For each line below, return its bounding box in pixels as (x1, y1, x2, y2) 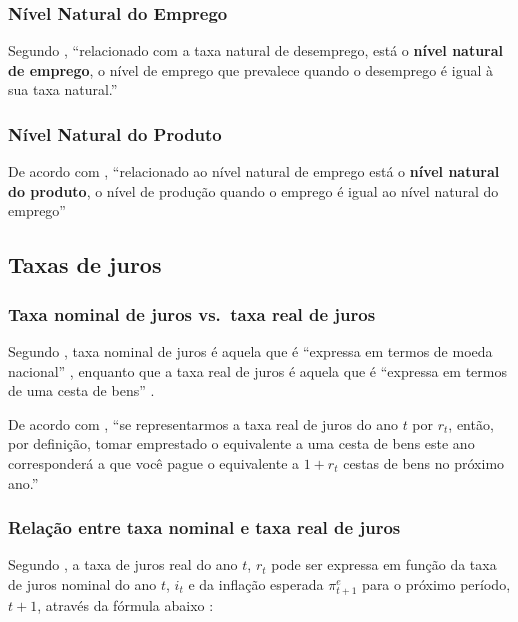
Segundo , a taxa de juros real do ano (8, 554, 238, 575)
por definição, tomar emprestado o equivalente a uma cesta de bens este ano (8, 433, 475, 454)
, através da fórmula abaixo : (37, 595, 214, 616)
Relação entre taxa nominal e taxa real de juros (8, 515, 401, 540)
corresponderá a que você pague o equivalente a (8, 452, 300, 473)
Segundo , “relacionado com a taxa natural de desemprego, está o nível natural (8, 40, 504, 61)
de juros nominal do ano (8, 573, 157, 594)
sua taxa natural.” (8, 79, 118, 100)
